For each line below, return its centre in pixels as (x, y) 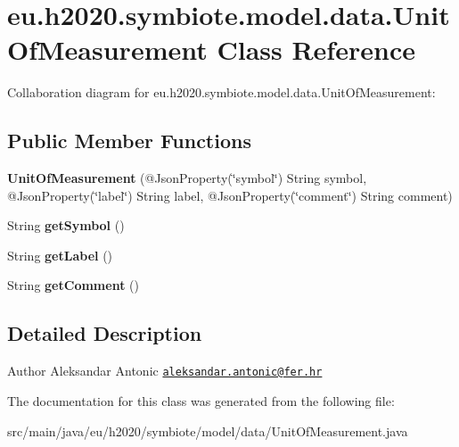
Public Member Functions (129, 141)
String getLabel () (60, 255)
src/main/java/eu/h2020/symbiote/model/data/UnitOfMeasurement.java (208, 430)
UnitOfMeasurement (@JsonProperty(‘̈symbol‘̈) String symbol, (187, 178)
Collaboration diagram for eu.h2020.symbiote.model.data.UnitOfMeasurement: (221, 92)
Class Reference (316, 50)
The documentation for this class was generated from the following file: (201, 400)
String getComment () (73, 285)
